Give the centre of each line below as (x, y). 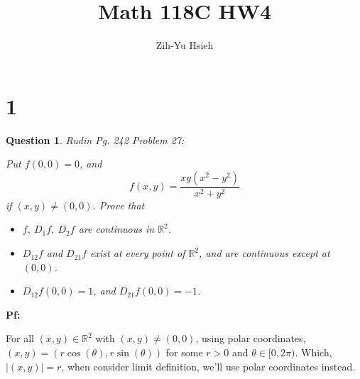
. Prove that (119, 205)
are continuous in (116, 229)
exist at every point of (138, 253)
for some (184, 352)
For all (20, 338)
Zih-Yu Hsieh (185, 45)
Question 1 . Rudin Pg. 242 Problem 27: (95, 139)
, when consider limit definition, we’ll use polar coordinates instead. (208, 366)
